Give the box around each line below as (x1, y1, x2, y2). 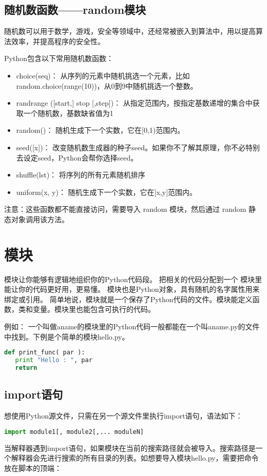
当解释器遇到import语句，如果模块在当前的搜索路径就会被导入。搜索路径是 (4, 442, 256, 453)
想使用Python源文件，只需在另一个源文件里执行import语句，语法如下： (4, 410, 243, 421)
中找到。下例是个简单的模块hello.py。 (4, 331, 129, 342)
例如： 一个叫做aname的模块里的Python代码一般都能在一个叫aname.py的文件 (4, 321, 260, 332)
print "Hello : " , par (15, 356, 92, 364)
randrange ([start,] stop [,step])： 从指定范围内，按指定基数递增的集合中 (16, 97, 253, 108)
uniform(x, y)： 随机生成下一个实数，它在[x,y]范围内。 (16, 186, 197, 197)
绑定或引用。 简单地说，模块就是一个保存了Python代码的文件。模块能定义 (4, 293, 253, 304)
